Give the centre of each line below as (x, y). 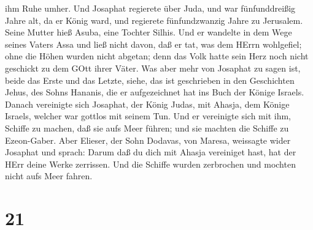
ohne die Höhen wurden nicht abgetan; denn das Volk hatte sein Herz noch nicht (157, 56)
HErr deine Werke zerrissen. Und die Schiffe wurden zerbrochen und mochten (150, 164)
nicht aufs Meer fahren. (49, 176)
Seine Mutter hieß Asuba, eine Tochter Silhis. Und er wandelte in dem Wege (149, 32)
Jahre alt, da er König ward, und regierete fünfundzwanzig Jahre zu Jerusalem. (154, 20)
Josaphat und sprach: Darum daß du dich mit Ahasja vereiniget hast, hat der (151, 152)
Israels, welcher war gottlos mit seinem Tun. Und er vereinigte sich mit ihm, (148, 116)
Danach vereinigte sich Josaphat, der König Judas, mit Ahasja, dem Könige (147, 104)
